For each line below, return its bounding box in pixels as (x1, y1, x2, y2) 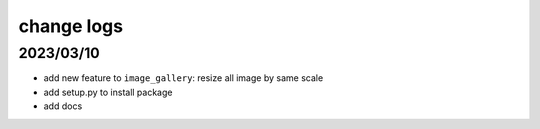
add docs (43, 100, 83, 112)
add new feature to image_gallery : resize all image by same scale (43, 72, 324, 84)
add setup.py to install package (43, 86, 173, 98)
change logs (18, 15, 124, 37)
